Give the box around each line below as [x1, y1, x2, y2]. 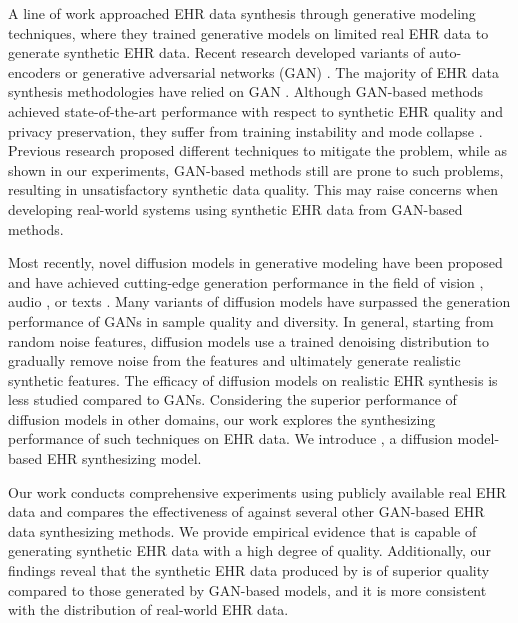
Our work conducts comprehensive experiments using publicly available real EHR [8, 481, 507, 502]
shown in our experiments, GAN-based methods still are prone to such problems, [8, 159, 504, 180]
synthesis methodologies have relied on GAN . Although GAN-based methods [8, 81, 484, 102]
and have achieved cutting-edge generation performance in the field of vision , [8, 271, 484, 292]
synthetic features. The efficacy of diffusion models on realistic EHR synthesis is [8, 369, 498, 390]
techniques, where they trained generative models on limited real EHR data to [8, 22, 489, 43]
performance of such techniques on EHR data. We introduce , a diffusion [8, 428, 453, 449]
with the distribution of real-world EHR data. [8, 599, 289, 620]
